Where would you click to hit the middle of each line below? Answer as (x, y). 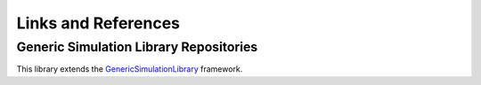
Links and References (98, 23)
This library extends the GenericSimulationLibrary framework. (130, 69)
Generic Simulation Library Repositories (137, 47)
